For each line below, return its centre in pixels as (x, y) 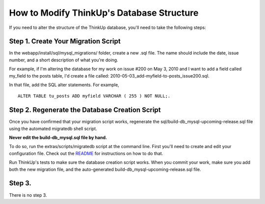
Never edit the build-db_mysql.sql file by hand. (58, 138)
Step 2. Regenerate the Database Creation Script (85, 110)
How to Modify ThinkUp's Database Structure (104, 13)
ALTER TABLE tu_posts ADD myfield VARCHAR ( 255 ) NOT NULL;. (94, 96)
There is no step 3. (28, 195)
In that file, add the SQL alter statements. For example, (64, 85)
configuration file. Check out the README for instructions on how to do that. (86, 153)
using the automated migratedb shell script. (53, 128)
